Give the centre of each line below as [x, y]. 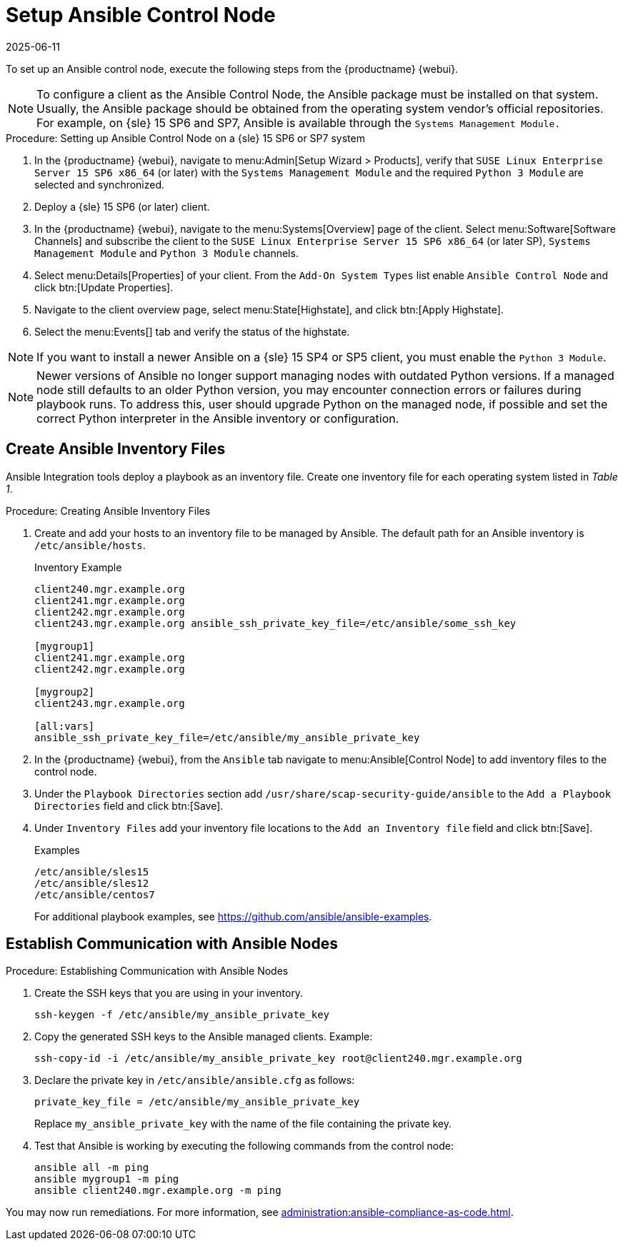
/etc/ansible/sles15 [92, 871]
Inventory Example [78, 567]
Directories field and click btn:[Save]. [129, 805]
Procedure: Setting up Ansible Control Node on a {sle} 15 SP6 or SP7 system [185, 138]
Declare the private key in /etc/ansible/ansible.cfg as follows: [195, 1080]
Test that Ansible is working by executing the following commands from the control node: [244, 1146]
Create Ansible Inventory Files [116, 449]
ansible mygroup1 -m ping [107, 1179]
